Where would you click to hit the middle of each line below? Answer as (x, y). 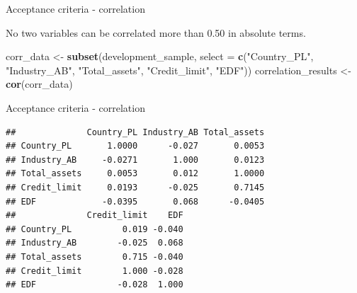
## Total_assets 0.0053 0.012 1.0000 (135, 174)
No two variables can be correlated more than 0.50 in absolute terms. (156, 32)
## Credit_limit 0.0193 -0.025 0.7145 (135, 187)
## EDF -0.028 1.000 (95, 285)
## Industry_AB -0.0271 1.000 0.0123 (135, 160)
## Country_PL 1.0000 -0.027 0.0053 (135, 146)
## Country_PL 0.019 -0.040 (95, 229)
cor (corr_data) (39, 84)
